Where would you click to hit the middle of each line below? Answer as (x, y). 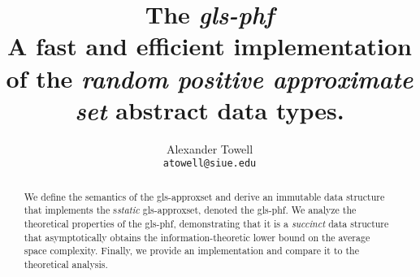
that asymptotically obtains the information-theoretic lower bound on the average (197, 237)
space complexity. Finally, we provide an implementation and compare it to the (191, 251)
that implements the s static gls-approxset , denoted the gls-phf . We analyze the (190, 210)
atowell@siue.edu (210, 164)
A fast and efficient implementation (210, 46)
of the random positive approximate (210, 78)
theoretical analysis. (66, 264)
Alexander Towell (210, 148)
